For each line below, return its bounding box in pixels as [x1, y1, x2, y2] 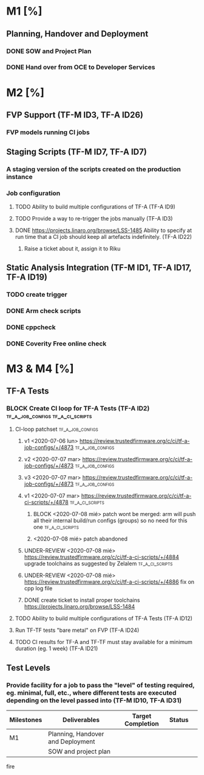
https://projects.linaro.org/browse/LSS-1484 [24, 603, 135, 610]
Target [132, 712, 152, 720]
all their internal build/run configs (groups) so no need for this [33, 517, 188, 525]
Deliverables [63, 716, 100, 724]
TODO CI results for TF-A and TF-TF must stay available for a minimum [15, 639, 193, 646]
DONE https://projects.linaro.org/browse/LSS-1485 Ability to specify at [15, 227, 192, 234]
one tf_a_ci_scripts [33, 523, 79, 531]
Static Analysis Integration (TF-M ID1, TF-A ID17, [6, 262, 192, 272]
